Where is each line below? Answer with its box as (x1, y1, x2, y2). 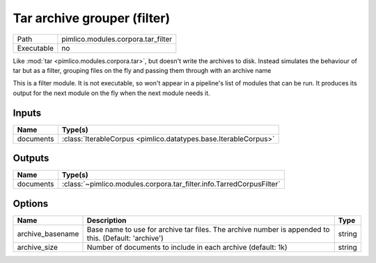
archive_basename (17, 229, 79, 239)
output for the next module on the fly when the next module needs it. (13, 89, 210, 97)
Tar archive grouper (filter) (13, 10, 171, 26)
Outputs (13, 153, 49, 164)
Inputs (13, 107, 42, 119)
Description (86, 215, 127, 225)
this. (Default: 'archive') (86, 233, 164, 243)
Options (13, 198, 49, 210)
